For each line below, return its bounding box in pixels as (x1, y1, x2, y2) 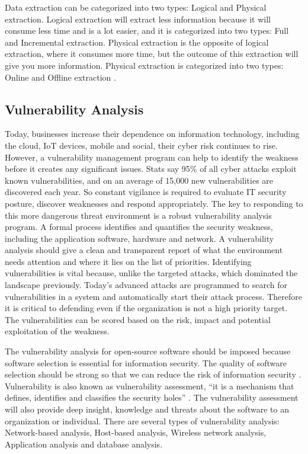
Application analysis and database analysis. (5, 437, 163, 450)
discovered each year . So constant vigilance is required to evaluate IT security (5, 186, 287, 198)
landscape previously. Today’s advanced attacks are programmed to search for (5, 279, 288, 291)
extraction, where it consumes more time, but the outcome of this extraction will (5, 47, 299, 60)
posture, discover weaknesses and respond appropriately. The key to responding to (5, 197, 303, 209)
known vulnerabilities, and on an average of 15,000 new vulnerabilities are (5, 174, 274, 186)
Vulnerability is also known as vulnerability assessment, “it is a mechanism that (5, 379, 294, 392)
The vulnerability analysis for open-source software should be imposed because (5, 345, 291, 357)
